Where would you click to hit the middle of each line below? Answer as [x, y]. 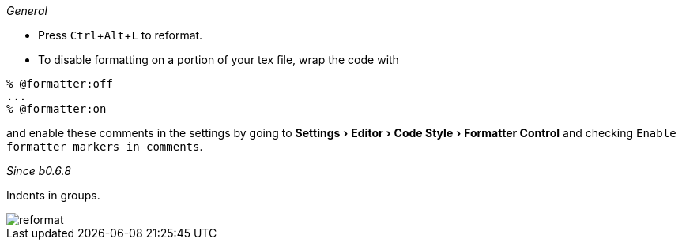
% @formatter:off [60, 84]
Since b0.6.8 [39, 171]
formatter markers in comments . [105, 146]
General [27, 11]
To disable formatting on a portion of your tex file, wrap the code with [219, 60]
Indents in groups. [53, 195]
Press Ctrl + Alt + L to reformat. [121, 35]
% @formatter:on [57, 109]
